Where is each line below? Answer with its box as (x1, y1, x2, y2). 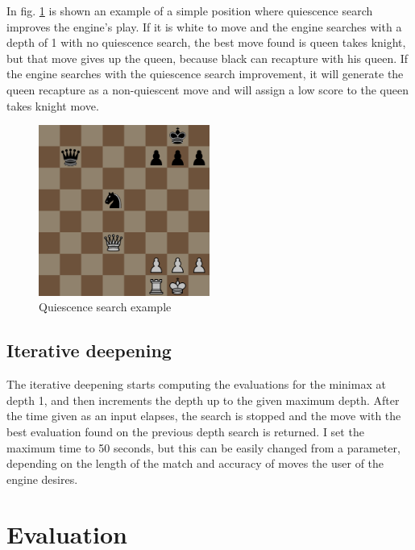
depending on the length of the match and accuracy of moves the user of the (6, 455, 384, 472)
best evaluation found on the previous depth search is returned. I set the (6, 423, 364, 440)
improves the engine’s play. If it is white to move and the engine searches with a (6, 18, 402, 35)
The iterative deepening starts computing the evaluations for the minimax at (6, 376, 386, 393)
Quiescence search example (39, 298, 172, 315)
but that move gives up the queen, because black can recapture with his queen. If (6, 49, 409, 66)
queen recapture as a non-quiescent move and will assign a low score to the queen (6, 81, 409, 98)
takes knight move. (6, 97, 99, 114)
